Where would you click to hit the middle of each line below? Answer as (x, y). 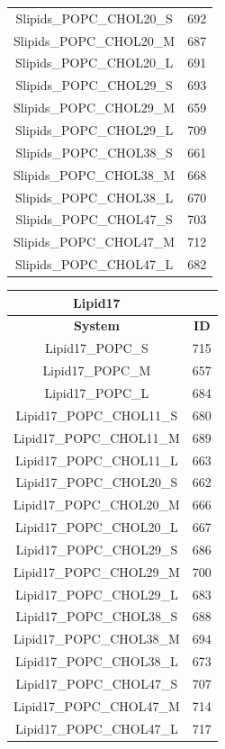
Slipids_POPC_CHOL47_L (94, 264)
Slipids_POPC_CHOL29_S (94, 85)
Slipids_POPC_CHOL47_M (94, 242)
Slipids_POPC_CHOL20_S (94, 18)
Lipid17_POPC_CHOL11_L (97, 460)
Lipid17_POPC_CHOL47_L (97, 728)
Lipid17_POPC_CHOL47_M (97, 705)
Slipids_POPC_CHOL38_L (94, 197)
